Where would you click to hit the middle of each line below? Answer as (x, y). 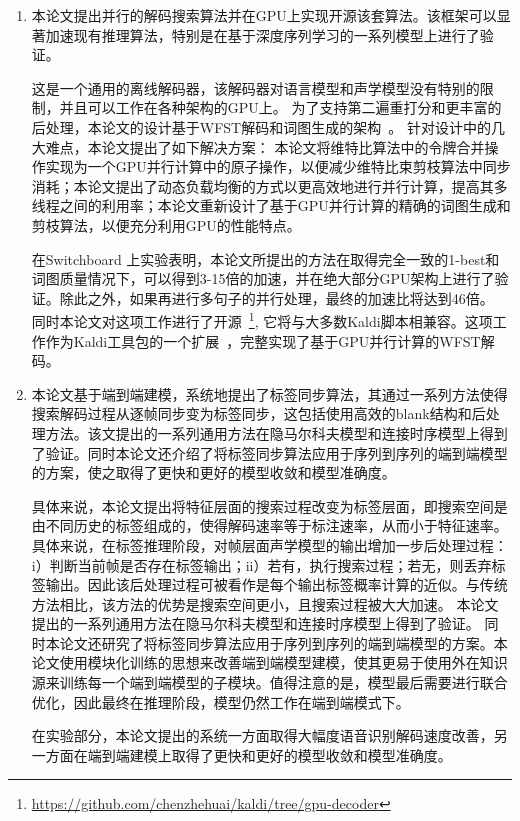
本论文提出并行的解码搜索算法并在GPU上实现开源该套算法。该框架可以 (264, 15)
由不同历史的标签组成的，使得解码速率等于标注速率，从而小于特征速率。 (269, 525)
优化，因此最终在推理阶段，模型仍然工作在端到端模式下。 (220, 701)
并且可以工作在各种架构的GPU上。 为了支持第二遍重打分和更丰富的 (280, 107)
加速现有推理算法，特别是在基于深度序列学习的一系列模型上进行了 (262, 34)
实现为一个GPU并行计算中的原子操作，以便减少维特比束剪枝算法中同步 (278, 166)
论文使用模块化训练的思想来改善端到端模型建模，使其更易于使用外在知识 (269, 662)
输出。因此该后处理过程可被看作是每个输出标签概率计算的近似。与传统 (276, 584)
